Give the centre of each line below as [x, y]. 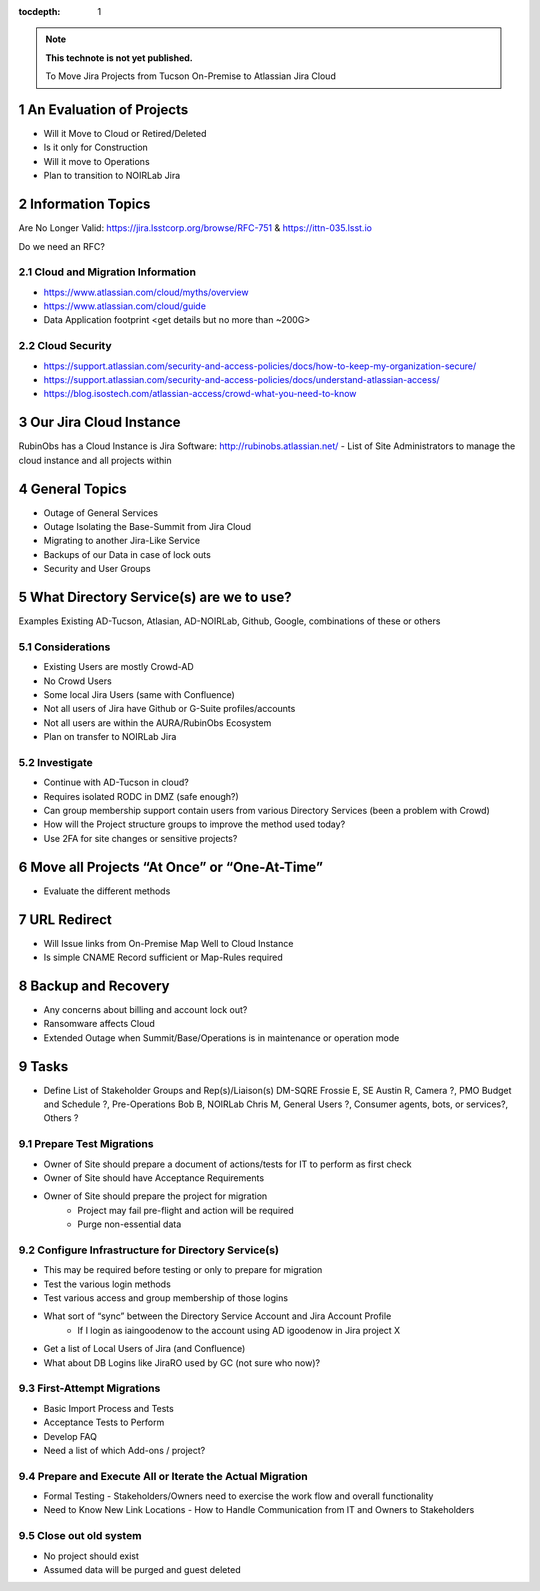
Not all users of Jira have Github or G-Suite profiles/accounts [169, 709]
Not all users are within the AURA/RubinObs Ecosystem [157, 722]
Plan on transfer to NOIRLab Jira [110, 737]
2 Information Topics [84, 204]
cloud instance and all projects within [95, 460]
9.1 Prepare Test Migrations [86, 1144]
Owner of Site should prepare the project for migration [155, 1196]
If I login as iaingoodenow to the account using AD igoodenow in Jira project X [239, 1330]
